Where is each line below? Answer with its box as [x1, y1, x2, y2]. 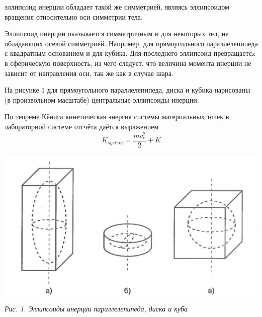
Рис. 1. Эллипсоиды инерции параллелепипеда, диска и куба [5, 303, 188, 314]
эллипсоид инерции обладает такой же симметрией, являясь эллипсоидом [5, 2, 229, 12]
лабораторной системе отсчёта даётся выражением [5, 121, 159, 131]
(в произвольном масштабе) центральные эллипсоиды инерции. [5, 94, 199, 105]
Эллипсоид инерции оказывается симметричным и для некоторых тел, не [5, 28, 229, 39]
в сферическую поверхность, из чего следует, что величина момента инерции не [5, 57, 251, 68]
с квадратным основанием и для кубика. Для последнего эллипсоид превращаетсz [5, 48, 255, 58]
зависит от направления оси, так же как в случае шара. [5, 67, 173, 78]
